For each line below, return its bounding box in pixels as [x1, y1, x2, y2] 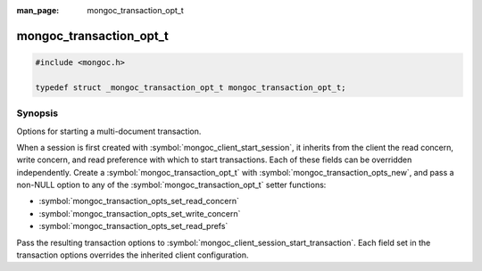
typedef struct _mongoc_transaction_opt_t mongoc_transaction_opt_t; [35, 82, 346, 93]
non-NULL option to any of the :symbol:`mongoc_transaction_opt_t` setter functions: [16, 179, 327, 191]
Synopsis [16, 107, 58, 119]
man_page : [16, 5, 60, 15]
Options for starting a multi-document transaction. [16, 126, 202, 136]
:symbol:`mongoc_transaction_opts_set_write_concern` [38, 208, 241, 218]
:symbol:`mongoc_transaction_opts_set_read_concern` [38, 196, 240, 207]
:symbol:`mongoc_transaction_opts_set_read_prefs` [38, 221, 229, 232]
